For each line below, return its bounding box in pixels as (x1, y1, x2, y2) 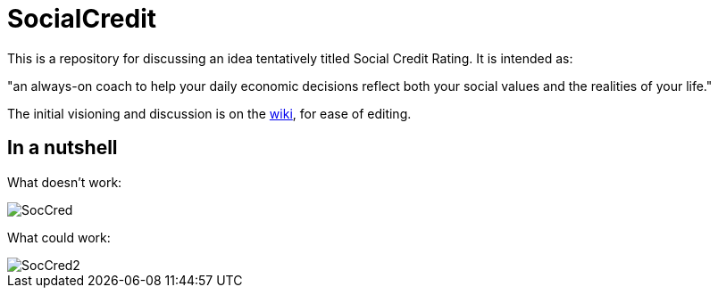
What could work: (7, 229, 111, 245)
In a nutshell (7, 136, 118, 160)
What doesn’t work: (7, 174, 122, 190)
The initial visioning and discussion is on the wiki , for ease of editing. (7, 105, 412, 121)
